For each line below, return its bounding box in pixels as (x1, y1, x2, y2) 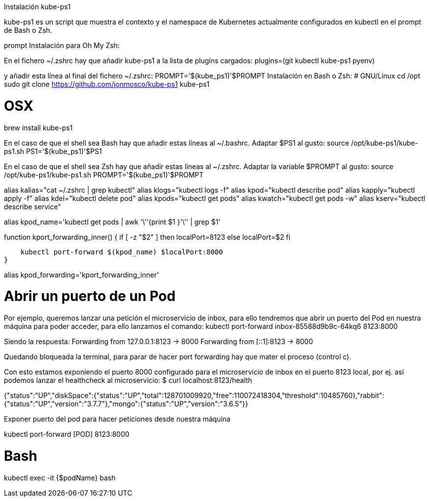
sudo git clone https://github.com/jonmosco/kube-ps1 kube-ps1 (4, 80, 210, 88)
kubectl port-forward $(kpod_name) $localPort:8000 (20, 248, 223, 256)
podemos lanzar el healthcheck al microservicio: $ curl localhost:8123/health (4, 376, 252, 384)
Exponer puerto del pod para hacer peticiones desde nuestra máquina (4, 415, 230, 423)
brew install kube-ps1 (4, 123, 73, 132)
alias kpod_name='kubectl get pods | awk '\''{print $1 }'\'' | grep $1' (4, 217, 221, 226)
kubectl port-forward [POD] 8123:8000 (4, 430, 129, 438)
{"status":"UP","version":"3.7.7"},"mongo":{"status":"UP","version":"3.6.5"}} (4, 400, 248, 408)
